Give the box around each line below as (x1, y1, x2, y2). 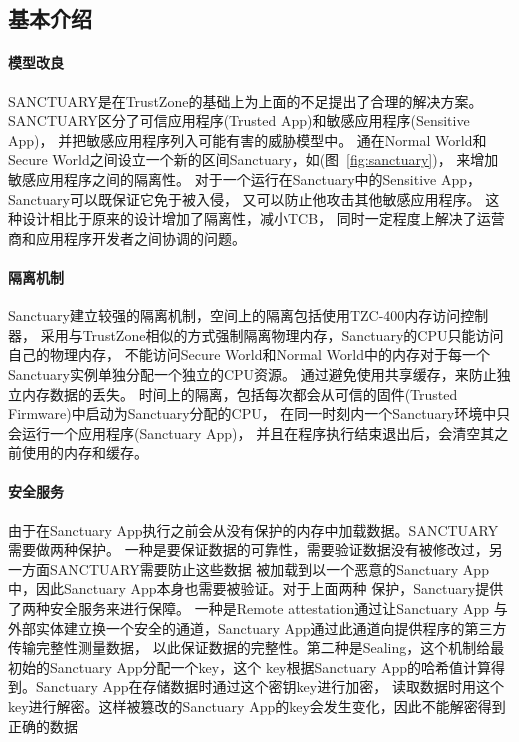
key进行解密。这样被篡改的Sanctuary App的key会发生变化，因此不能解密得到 (8, 696, 506, 717)
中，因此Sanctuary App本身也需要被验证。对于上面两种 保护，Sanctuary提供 (8, 578, 504, 599)
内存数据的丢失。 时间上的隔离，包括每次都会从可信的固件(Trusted (21, 383, 458, 404)
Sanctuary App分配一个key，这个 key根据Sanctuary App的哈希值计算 (49, 656, 492, 677)
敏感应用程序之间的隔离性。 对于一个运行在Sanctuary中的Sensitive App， (8, 168, 482, 189)
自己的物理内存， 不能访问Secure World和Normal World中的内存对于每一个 (8, 344, 491, 365)
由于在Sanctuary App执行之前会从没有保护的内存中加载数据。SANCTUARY (8, 519, 499, 540)
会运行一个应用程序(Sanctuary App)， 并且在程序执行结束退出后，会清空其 (8, 422, 495, 443)
